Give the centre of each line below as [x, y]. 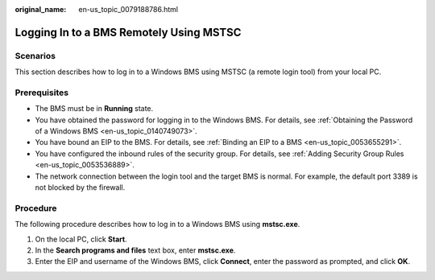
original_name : [41, 9]
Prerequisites [41, 93]
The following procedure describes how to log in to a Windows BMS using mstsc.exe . [157, 224]
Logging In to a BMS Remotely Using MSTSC [128, 32]
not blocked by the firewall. [80, 187]
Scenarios [35, 56]
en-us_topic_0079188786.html [128, 9]
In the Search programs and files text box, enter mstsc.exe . [135, 250]
